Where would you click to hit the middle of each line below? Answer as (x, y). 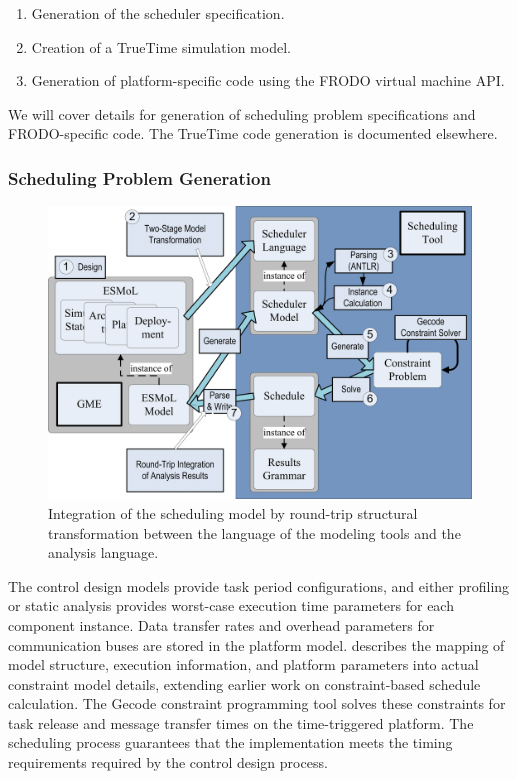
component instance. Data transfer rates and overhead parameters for (221, 624)
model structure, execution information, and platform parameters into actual (243, 664)
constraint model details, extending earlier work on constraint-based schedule (244, 683)
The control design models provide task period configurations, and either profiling (259, 585)
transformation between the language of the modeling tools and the (254, 532)
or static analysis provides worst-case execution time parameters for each (231, 605)
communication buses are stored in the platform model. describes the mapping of (256, 644)
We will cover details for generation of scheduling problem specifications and (242, 113)
